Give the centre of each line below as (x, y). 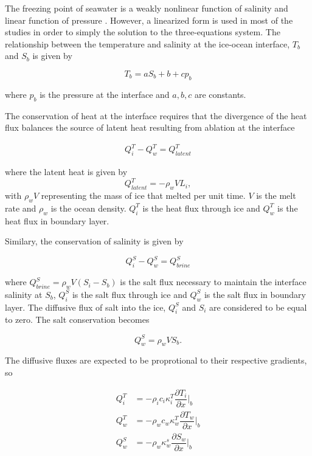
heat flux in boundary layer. (57, 220)
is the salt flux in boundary (255, 294)
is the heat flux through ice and (201, 208)
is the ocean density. (88, 208)
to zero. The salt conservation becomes (77, 320)
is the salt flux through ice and (130, 294)
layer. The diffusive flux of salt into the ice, (85, 307)
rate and (21, 208)
